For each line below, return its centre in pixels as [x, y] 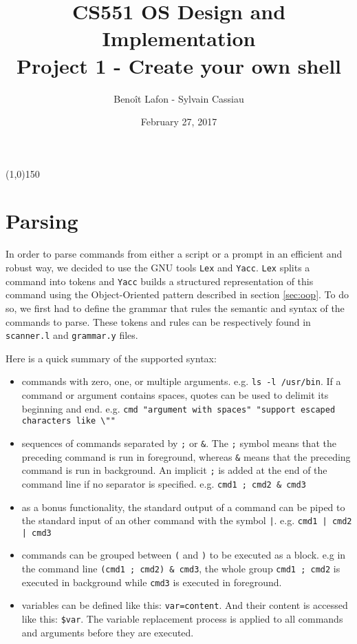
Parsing [42, 221]
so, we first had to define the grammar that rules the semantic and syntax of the [175, 308]
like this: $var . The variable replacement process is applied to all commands [182, 619]
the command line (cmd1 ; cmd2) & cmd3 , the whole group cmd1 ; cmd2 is [181, 569]
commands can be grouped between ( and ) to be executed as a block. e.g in [184, 555]
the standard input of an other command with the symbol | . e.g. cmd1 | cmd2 [187, 520]
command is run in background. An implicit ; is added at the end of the [174, 470]
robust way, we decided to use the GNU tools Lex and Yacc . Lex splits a [158, 267]
